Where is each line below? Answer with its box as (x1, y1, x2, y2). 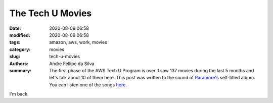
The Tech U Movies (9, 8, 92, 19)
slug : (9, 54, 20, 60)
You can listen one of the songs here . (49, 81, 127, 88)
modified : (9, 32, 30, 38)
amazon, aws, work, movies (49, 39, 107, 45)
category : (9, 46, 31, 53)
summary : (9, 67, 32, 73)
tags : (9, 39, 21, 45)
